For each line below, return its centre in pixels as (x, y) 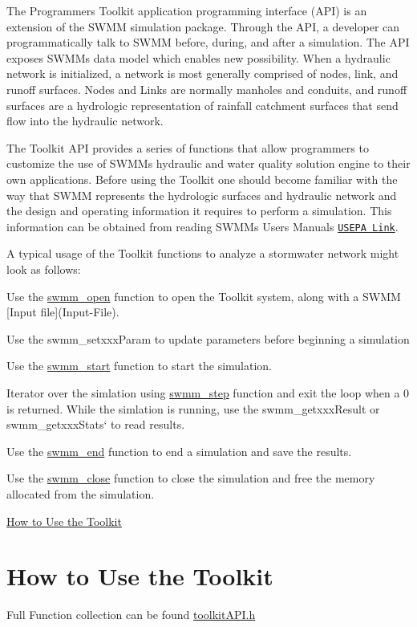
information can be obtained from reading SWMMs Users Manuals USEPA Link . (202, 226)
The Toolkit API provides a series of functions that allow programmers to (188, 147)
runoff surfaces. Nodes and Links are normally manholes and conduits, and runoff (207, 89)
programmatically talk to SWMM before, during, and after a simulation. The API (208, 42)
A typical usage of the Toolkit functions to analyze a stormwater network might (203, 253)
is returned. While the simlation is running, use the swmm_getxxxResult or (193, 408)
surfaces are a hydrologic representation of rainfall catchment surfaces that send (202, 105)
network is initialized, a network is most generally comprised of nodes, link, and (202, 73)
